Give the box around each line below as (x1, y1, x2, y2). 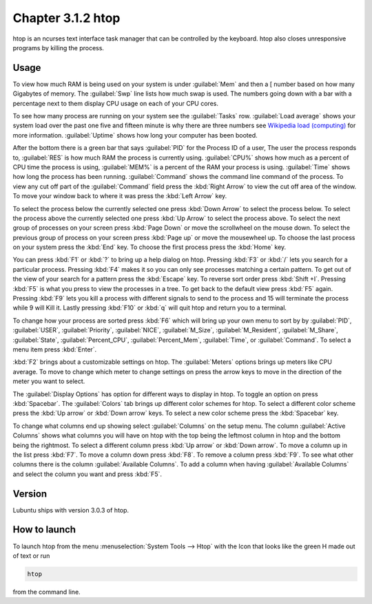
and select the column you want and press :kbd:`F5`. (12, 470, 162, 478)
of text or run (12, 551, 50, 560)
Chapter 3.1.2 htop (12, 10, 121, 25)
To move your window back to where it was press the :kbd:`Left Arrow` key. (12, 192, 227, 200)
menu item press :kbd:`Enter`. (12, 345, 97, 354)
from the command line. (12, 587, 81, 596)
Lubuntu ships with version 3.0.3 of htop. (12, 506, 130, 514)
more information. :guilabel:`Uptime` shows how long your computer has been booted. (12, 131, 258, 139)
